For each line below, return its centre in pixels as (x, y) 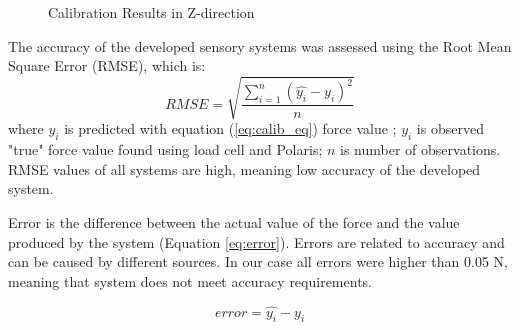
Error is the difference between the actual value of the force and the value (234, 221)
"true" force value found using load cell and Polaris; (165, 149)
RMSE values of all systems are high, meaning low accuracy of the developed (244, 168)
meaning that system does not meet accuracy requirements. (190, 280)
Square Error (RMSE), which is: (107, 65)
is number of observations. (420, 149)
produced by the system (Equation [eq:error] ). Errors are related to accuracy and (256, 241)
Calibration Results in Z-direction (151, 12)
